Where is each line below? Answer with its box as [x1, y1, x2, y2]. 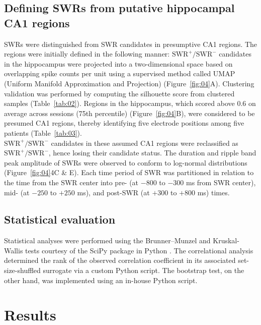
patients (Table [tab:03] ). [4, 127, 82, 138]
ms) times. [197, 187, 230, 197]
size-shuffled [4, 265, 41, 276]
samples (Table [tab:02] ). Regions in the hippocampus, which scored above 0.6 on [4, 98, 256, 109]
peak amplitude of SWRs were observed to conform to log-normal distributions [4, 157, 247, 168]
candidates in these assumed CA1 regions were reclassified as [51, 137, 238, 148]
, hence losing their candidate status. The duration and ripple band [48, 147, 256, 158]
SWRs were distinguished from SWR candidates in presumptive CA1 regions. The [4, 38, 257, 49]
